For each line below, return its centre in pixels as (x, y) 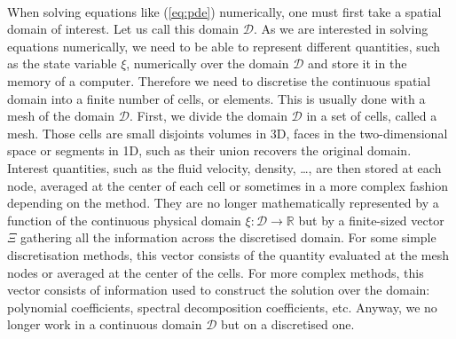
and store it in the (358, 63)
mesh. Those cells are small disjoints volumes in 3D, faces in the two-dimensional (228, 133)
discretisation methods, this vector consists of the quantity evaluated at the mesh (228, 254)
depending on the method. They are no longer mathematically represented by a (223, 203)
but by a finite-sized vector (371, 220)
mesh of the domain (61, 116)
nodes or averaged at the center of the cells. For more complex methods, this (216, 272)
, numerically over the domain (208, 63)
